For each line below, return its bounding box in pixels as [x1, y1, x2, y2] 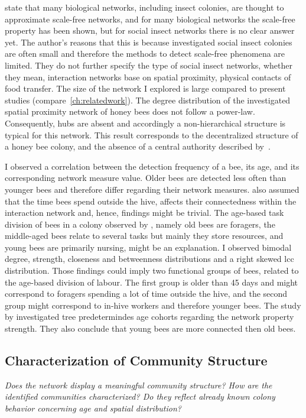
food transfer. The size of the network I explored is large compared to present [5, 82, 286, 95]
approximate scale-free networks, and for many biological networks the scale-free [5, 12, 295, 25]
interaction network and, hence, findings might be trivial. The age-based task [5, 206, 284, 219]
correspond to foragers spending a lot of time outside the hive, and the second [5, 287, 288, 300]
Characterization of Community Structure [5, 351, 268, 370]
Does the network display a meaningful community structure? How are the [5, 378, 272, 391]
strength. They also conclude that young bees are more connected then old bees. [5, 322, 296, 335]
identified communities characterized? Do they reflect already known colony [5, 390, 275, 403]
